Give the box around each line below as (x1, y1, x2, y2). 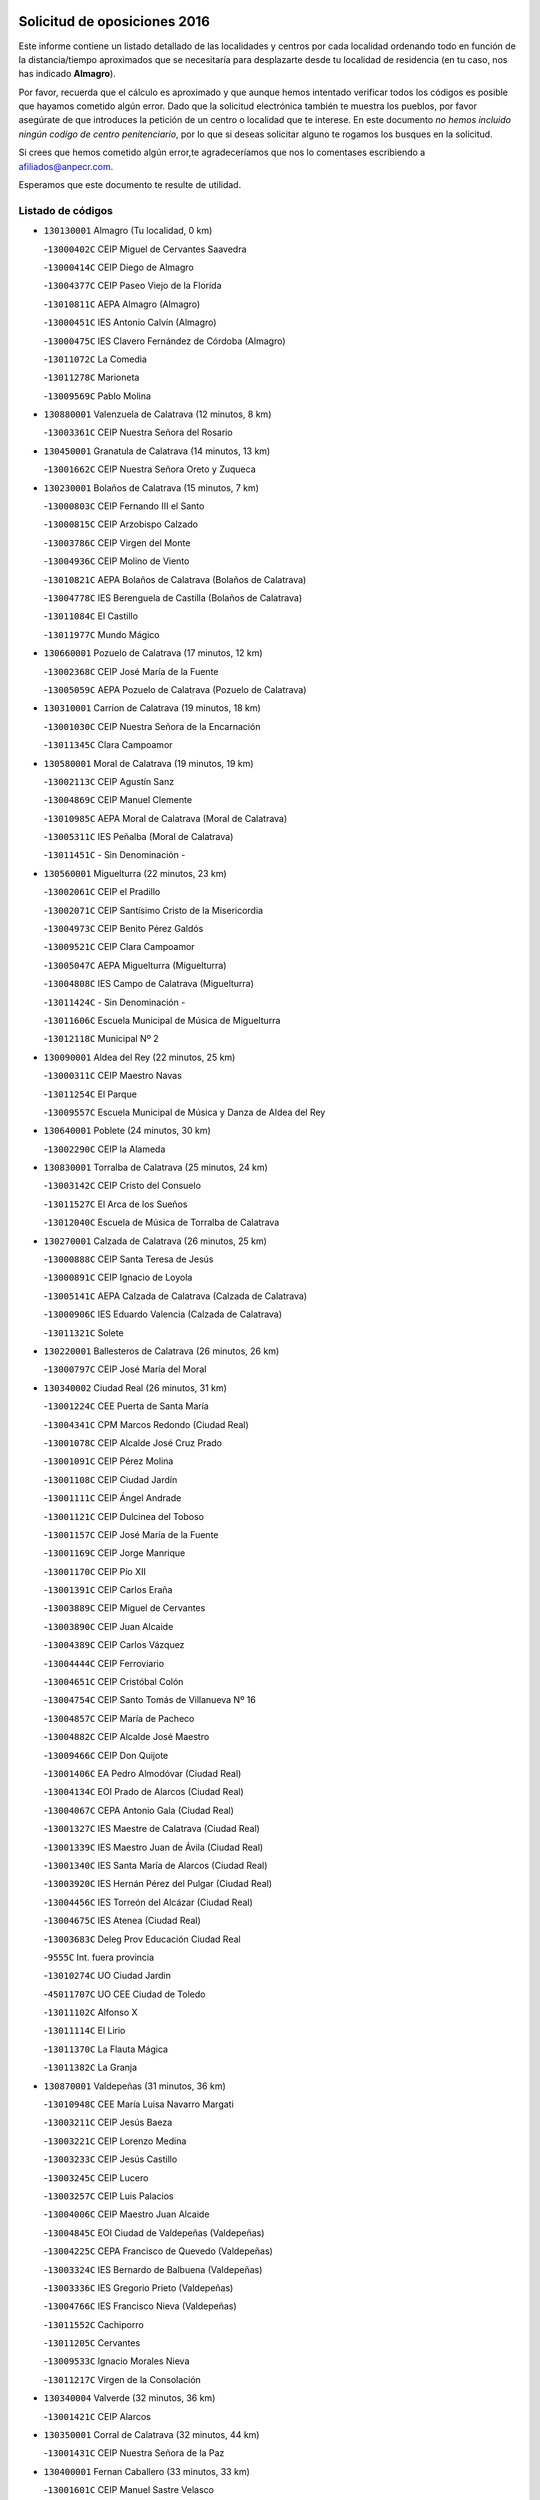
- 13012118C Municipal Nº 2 (43, 1033, 159, 1045)
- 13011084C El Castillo (43, 610, 139, 622)
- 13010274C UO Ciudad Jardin (43, 1970, 172, 1982)
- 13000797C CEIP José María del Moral (43, 1363, 207, 1375)
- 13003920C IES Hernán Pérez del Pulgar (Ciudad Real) (43, 1878, 273, 1890)
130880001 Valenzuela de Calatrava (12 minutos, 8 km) (43, 408, 272, 420)
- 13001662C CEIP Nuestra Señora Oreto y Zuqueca (43, 463, 257, 475)
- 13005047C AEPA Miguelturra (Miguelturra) (43, 959, 227, 971)
